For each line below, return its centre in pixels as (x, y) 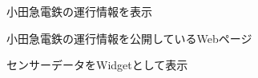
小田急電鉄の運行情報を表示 (79, 11)
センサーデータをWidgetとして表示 (97, 65)
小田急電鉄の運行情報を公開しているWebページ (129, 38)
